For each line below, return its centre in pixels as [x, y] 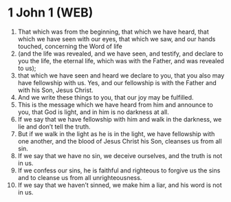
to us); [27, 68]
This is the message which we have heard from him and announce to [115, 104]
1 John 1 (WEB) [51, 13]
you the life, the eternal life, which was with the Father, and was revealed [121, 60]
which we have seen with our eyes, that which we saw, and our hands [117, 38]
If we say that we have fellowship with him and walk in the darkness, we [120, 119]
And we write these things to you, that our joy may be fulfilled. [106, 97]
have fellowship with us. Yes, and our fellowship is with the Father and [117, 82]
